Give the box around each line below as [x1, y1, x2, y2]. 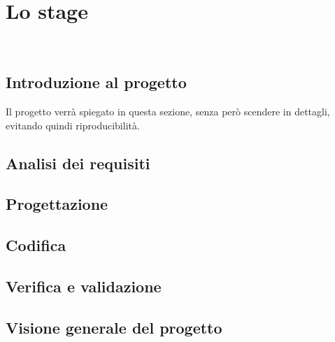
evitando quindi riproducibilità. [6, 117, 140, 132]
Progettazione [6, 193, 108, 215]
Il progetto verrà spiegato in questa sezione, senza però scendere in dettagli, [6, 104, 330, 118]
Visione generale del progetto [6, 316, 222, 338]
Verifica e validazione [6, 275, 162, 297]
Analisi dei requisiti [6, 152, 150, 173]
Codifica [6, 234, 66, 256]
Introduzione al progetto [6, 71, 187, 93]
